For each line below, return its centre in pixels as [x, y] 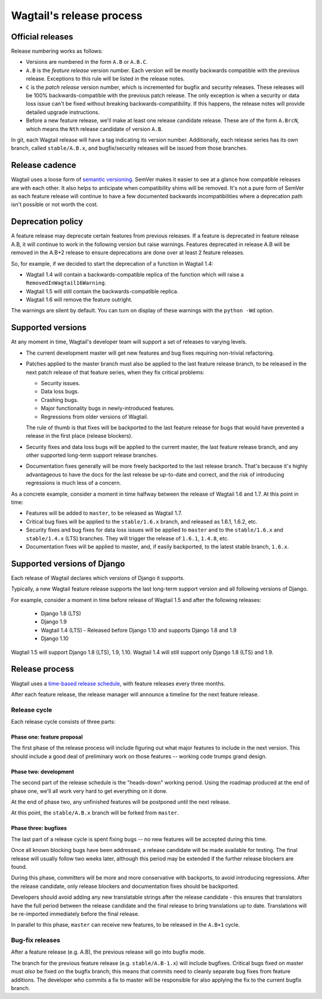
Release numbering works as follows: [57, 51]
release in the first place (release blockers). [79, 436]
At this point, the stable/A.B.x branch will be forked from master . [95, 813]
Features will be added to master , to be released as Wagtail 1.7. [104, 513]
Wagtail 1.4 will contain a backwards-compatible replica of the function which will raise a [135, 274]
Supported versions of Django [68, 563]
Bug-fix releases [36, 940]
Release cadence [44, 165]
